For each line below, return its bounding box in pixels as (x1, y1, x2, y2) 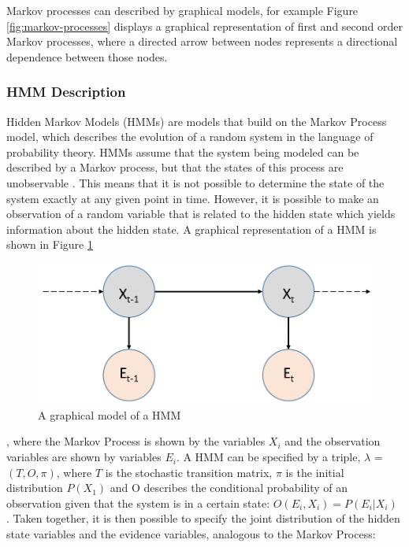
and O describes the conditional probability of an (110, 479, 348, 496)
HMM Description (6, 82, 126, 102)
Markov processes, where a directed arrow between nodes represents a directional (6, 33, 398, 50)
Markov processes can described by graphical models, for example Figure (6, 2, 359, 18)
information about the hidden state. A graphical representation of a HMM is (6, 220, 377, 237)
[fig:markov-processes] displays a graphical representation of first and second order (6, 17, 403, 34)
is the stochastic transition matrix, (105, 464, 273, 480)
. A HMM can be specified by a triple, (176, 449, 361, 465)
